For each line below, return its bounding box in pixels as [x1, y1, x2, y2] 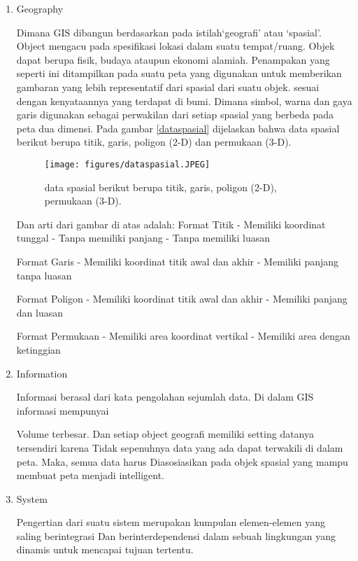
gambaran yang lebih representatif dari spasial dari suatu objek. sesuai [16, 79, 320, 94]
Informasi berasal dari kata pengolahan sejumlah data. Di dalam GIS [16, 389, 314, 404]
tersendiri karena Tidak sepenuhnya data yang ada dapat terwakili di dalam [16, 440, 343, 455]
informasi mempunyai [16, 403, 109, 417]
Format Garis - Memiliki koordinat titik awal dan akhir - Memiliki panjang [16, 254, 339, 268]
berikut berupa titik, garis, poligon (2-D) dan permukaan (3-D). [16, 134, 292, 149]
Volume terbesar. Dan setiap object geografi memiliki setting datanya [16, 427, 315, 441]
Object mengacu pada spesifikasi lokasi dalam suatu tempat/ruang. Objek [16, 39, 335, 53]
